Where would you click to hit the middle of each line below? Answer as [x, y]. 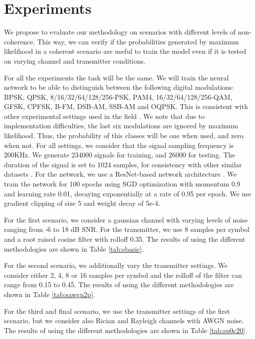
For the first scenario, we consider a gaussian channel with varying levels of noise [126, 219]
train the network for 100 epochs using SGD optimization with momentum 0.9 [122, 184]
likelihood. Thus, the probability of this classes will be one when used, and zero [124, 135]
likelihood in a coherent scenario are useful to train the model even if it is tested [125, 51]
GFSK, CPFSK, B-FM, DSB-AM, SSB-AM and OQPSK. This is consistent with [126, 106]
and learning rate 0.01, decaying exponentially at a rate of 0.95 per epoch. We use [128, 193]
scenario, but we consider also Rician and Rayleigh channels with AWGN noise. [124, 320]
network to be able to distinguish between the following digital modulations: [119, 87]
